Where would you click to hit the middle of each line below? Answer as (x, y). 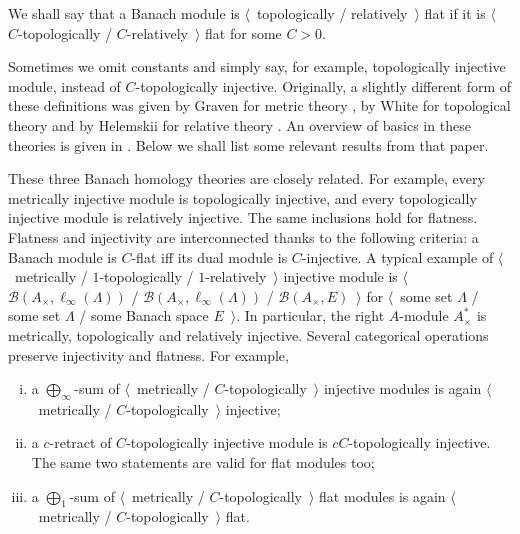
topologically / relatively (332, 13)
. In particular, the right (310, 315)
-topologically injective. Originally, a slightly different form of (323, 85)
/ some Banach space (144, 315)
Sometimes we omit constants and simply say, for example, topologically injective (257, 66)
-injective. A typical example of (397, 256)
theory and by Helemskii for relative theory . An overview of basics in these (239, 124)
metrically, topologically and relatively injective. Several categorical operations (248, 334)
